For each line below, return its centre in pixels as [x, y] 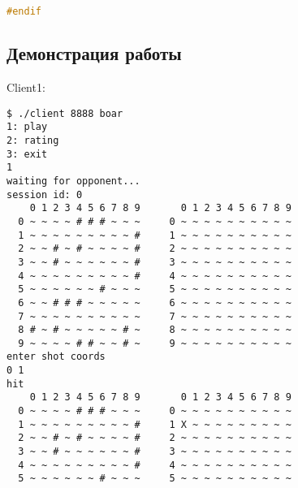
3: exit [27, 154]
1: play [27, 127]
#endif [24, 11]
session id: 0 [45, 194]
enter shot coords [56, 357]
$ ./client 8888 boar [65, 113]
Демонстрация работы [94, 53]
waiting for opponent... [73, 181]
